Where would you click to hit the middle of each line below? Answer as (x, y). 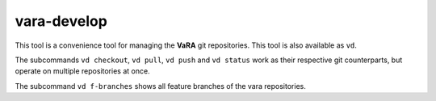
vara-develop (61, 21)
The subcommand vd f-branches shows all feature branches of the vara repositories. (160, 86)
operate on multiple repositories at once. (82, 71)
